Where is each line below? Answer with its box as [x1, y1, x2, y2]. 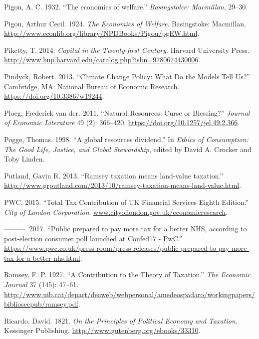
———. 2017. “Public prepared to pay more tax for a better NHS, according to [4, 223, 247, 234]
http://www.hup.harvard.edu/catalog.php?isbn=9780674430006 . [4, 54, 201, 65]
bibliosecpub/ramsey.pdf [4, 299, 78, 309]
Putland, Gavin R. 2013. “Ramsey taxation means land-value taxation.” [4, 170, 224, 180]
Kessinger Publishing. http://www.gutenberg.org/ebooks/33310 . [4, 325, 201, 336]
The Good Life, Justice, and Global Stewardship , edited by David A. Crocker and [4, 144, 252, 154]
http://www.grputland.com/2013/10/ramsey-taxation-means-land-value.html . [4, 180, 242, 190]
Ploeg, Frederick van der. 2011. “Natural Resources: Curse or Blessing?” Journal [4, 107, 250, 118]
